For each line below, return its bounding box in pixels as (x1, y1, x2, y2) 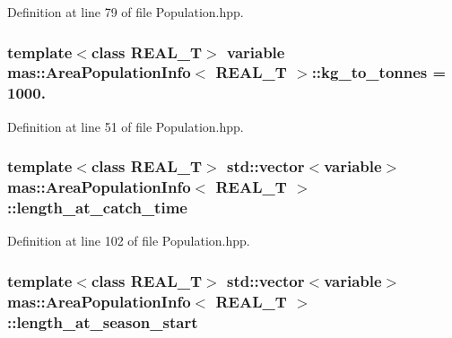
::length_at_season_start (7, 310, 198, 333)
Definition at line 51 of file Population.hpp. (7, 117, 244, 135)
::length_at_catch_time (7, 196, 187, 219)
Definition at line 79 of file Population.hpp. (7, 3, 244, 21)
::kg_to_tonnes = (311, 61, 447, 83)
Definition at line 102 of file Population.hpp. (7, 231, 250, 250)
